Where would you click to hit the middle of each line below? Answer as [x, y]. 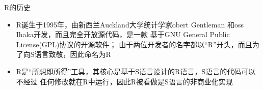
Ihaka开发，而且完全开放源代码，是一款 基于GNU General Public [123, 34]
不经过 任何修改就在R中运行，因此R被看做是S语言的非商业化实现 [124, 81]
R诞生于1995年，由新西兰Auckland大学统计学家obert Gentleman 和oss [130, 24]
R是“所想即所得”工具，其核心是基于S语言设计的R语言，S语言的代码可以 [136, 71]
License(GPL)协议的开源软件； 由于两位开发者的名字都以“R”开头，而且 [134, 44]
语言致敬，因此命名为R [73, 54]
